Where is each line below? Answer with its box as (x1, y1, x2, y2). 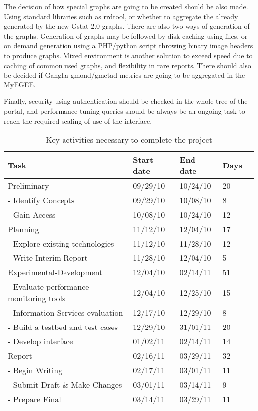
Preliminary (8, 180, 49, 192)
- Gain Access (8, 209, 56, 221)
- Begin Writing (8, 364, 63, 376)
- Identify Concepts (8, 194, 75, 206)
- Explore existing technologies (8, 238, 114, 249)
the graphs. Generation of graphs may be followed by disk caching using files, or (4, 30, 248, 41)
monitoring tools (8, 292, 65, 304)
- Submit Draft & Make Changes (8, 379, 122, 391)
